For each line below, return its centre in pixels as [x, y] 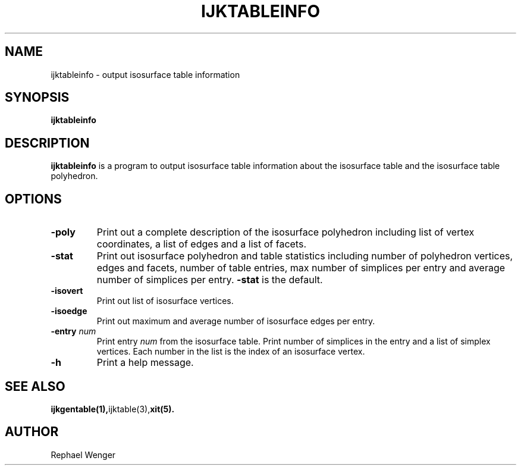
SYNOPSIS [37, 98]
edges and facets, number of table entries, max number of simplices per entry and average [301, 268]
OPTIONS [33, 199]
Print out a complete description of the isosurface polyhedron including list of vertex [285, 232]
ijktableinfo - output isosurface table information [145, 74]
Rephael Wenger [83, 455]
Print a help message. [145, 363]
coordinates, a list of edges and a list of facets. [201, 244]
